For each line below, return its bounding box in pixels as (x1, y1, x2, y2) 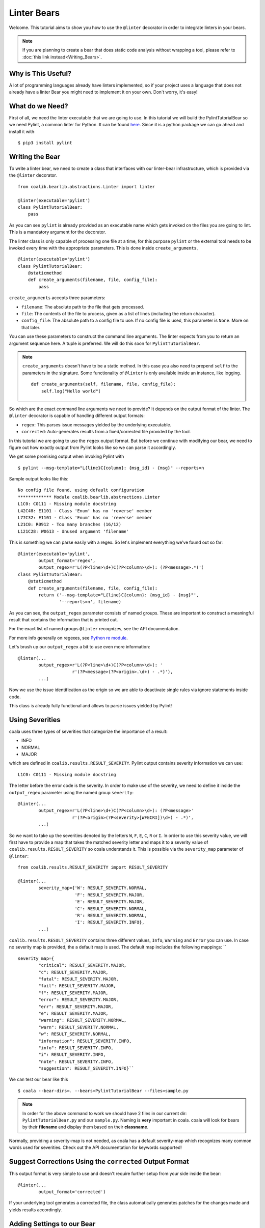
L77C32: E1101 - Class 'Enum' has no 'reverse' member (18, 515, 153, 521)
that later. (21, 324, 41, 330)
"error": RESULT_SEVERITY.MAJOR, (38, 997, 119, 1003)
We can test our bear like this (9, 1076, 68, 1083)
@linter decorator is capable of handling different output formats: (9, 413, 145, 419)
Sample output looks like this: (9, 476, 69, 482)
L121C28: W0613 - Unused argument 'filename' (18, 529, 130, 534)
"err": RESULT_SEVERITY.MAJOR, (38, 1004, 114, 1009)
